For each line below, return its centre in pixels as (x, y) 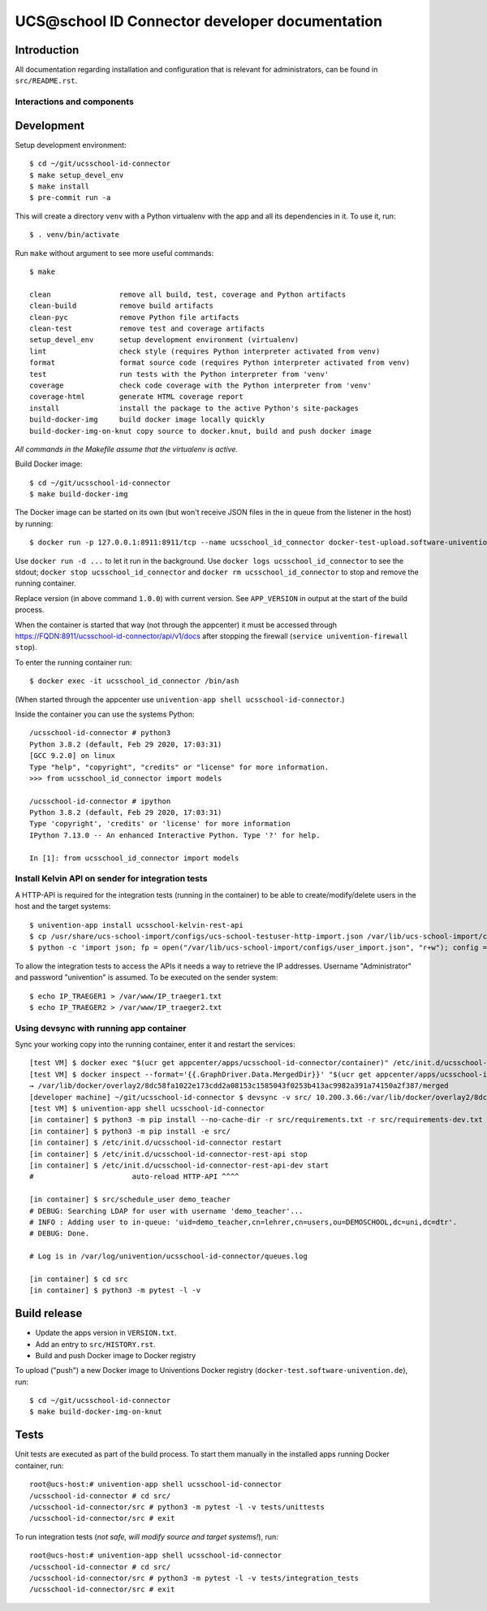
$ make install (60, 186)
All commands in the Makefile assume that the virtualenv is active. (127, 449)
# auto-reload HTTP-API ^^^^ (134, 1177)
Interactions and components (74, 102)
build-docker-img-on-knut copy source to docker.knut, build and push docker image (201, 431)
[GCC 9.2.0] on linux (72, 756)
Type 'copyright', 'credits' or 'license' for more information (160, 824)
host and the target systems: (63, 907)
